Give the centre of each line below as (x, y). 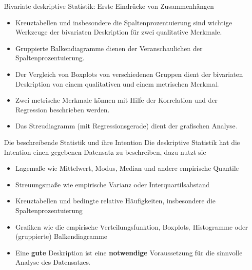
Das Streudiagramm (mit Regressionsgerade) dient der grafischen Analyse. (126, 126)
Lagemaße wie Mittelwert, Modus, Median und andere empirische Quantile (127, 168)
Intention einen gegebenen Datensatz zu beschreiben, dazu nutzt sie (105, 152)
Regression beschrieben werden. (62, 109)
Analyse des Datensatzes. (53, 262)
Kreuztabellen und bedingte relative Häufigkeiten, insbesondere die (115, 201)
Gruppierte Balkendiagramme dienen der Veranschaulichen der (109, 48)
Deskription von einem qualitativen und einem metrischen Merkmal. (117, 83)
